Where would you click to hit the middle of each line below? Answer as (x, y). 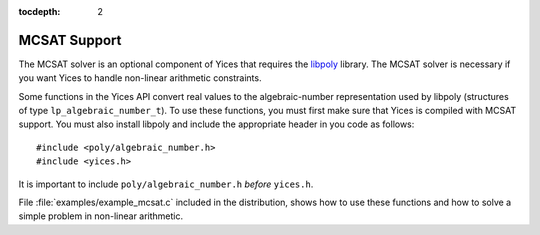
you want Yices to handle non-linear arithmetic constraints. (140, 78)
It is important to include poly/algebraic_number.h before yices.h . (166, 184)
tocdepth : (39, 11)
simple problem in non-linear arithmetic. (101, 216)
